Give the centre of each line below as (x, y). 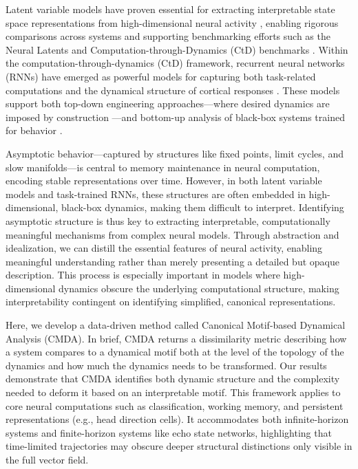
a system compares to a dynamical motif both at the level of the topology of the (175, 352)
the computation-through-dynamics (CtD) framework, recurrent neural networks (175, 63)
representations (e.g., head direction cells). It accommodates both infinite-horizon (177, 419)
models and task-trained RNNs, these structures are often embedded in (156, 194)
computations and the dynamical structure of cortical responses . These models (173, 90)
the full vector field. (47, 459)
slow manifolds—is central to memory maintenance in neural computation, (163, 167)
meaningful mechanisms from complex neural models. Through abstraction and (172, 234)
